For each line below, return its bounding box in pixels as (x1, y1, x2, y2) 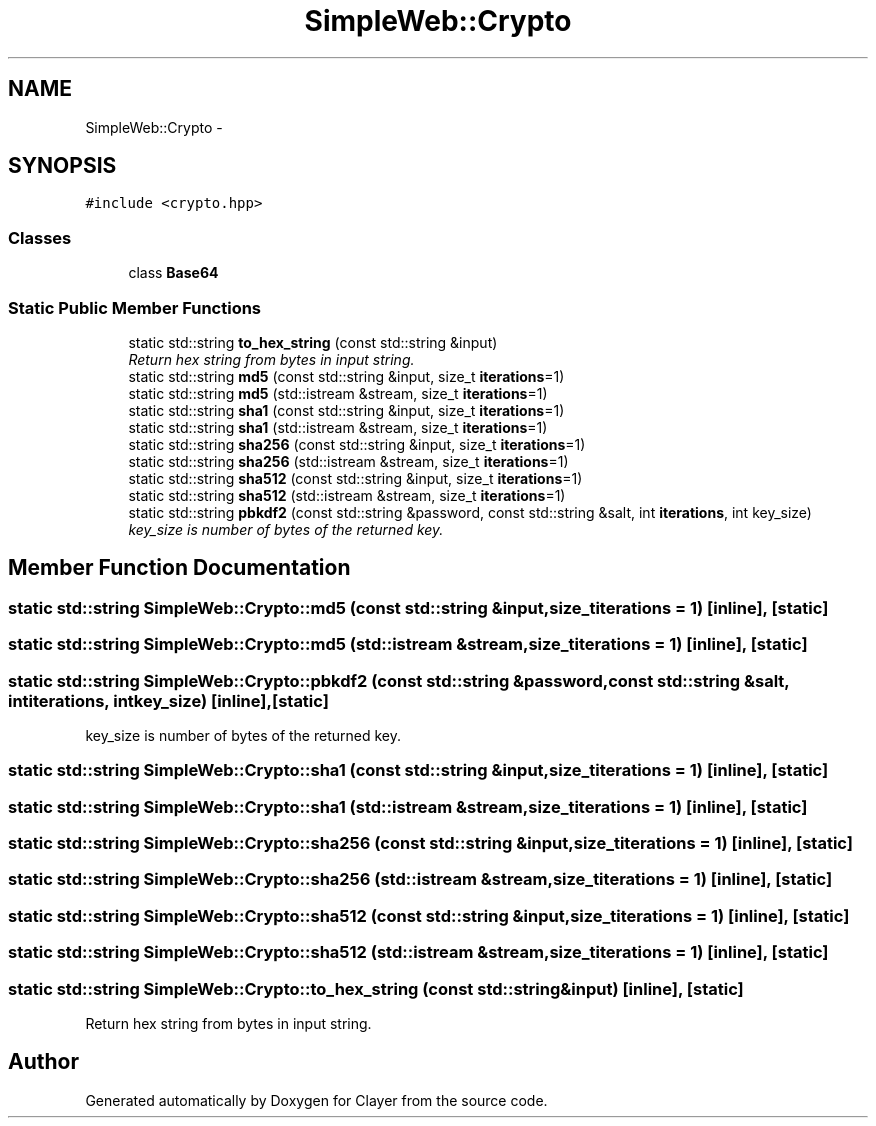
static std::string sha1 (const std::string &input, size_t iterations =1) (128, 401, 565, 419)
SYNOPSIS (8, 153, 117, 179)
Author (8, 1049, 79, 1075)
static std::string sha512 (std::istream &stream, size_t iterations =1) (128, 486, 566, 504)
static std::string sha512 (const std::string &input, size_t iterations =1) (128, 469, 583, 487)
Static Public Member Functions (8, 297, 262, 318)
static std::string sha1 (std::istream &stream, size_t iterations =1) (128, 418, 548, 436)
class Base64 (128, 264, 219, 282)
